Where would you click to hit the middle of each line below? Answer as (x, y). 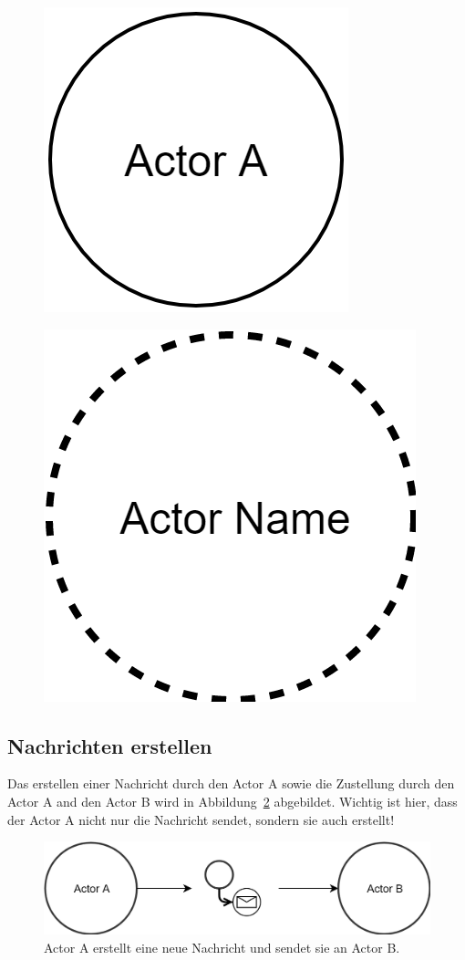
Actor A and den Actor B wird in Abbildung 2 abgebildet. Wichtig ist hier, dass (232, 801)
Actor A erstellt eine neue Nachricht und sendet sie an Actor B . (222, 948)
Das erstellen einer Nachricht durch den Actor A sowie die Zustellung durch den (231, 783)
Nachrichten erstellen (110, 745)
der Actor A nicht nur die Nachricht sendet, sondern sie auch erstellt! (201, 819)
